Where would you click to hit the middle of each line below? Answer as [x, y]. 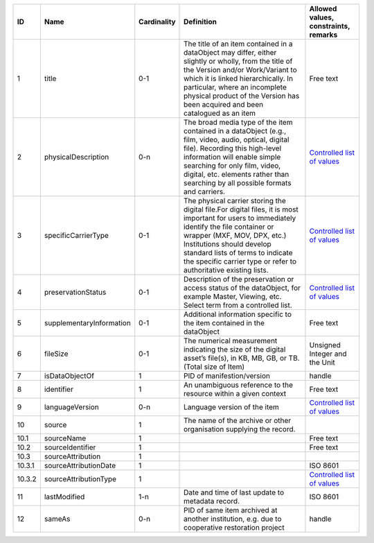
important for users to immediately [240, 218]
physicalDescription [77, 157]
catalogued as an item [220, 113]
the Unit [322, 362]
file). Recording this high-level [233, 148]
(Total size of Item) [214, 367]
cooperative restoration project [234, 527]
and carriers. [204, 192]
